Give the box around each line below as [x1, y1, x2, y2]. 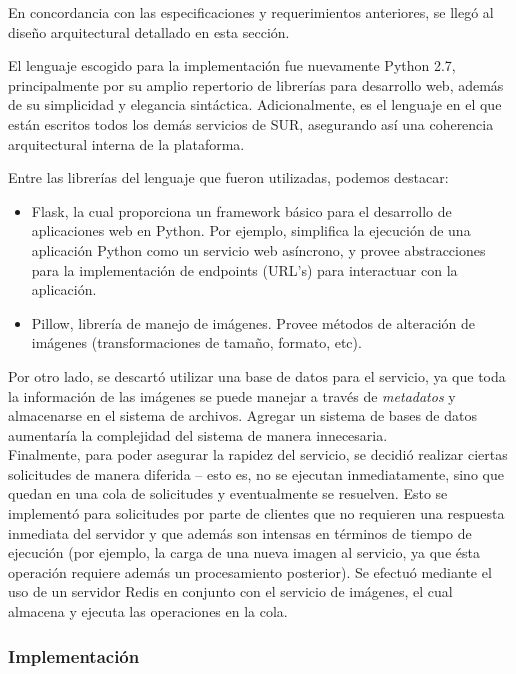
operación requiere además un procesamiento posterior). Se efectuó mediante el [8, 561, 492, 582]
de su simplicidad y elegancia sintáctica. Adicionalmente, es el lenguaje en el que [8, 94, 502, 115]
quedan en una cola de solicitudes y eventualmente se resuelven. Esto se [8, 483, 448, 504]
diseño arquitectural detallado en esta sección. [8, 21, 290, 42]
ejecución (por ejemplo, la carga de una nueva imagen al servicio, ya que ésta [8, 542, 480, 563]
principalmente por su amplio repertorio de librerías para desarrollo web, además [8, 74, 504, 95]
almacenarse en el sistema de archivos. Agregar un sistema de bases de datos [8, 405, 477, 426]
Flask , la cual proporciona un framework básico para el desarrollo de [31, 200, 452, 221]
